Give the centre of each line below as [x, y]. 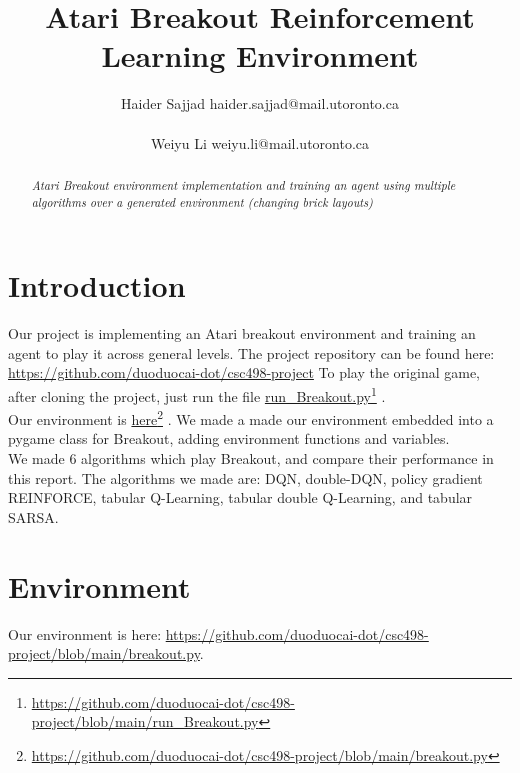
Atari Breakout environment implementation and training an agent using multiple [243, 184]
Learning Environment [260, 55]
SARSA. [33, 516]
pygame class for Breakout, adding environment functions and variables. [229, 438]
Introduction [97, 285]
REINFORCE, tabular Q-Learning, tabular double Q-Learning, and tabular [240, 497]
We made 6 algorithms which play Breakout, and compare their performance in [251, 458]
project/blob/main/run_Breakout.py [145, 721]
